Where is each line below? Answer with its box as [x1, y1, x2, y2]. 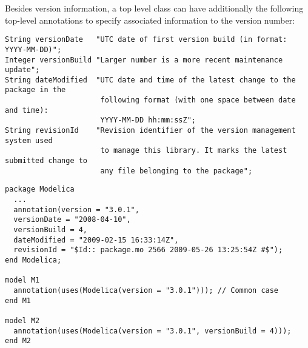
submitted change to [5, 156, 88, 166]
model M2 [5, 316, 40, 325]
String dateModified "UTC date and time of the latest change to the [5, 75, 296, 84]
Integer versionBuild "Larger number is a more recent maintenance [5, 55, 283, 64]
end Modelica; [5, 255, 62, 264]
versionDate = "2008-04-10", [13, 215, 131, 224]
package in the [5, 85, 66, 95]
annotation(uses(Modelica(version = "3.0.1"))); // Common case [13, 286, 279, 295]
